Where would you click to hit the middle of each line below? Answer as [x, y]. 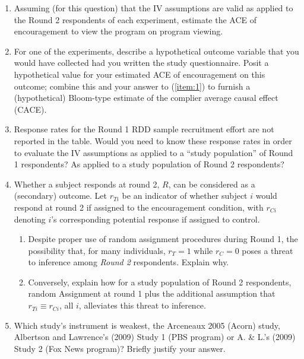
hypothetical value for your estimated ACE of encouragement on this [140, 74]
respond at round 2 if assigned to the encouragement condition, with [139, 207]
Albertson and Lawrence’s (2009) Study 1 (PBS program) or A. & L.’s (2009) [155, 337]
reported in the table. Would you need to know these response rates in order [153, 140]
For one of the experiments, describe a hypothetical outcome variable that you [156, 51]
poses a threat [267, 250]
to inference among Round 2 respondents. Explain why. [129, 262]
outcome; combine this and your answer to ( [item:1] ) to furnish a [132, 86]
